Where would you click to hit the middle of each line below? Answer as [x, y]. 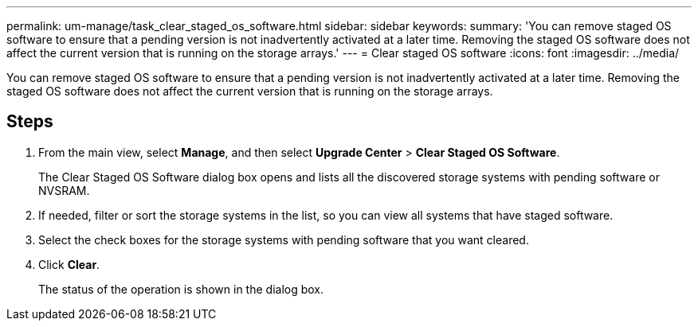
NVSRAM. [64, 190]
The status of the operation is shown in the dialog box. [181, 289]
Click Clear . [69, 264]
